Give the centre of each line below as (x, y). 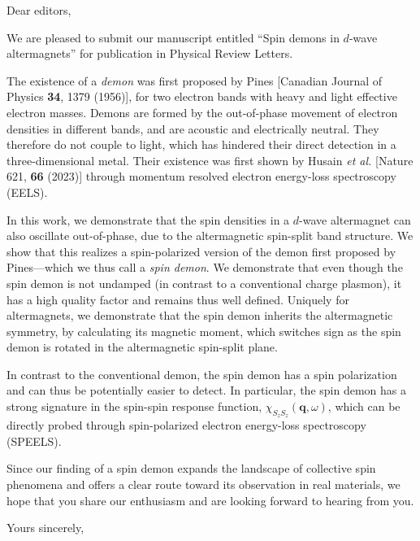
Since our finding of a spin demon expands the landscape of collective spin (191, 468)
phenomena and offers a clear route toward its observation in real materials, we (204, 484)
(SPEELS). (34, 441)
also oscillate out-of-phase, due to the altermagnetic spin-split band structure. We (210, 236)
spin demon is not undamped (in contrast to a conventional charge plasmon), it (204, 283)
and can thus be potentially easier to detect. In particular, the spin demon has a (206, 390)
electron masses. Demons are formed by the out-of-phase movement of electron (202, 112)
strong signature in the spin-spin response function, (134, 406)
